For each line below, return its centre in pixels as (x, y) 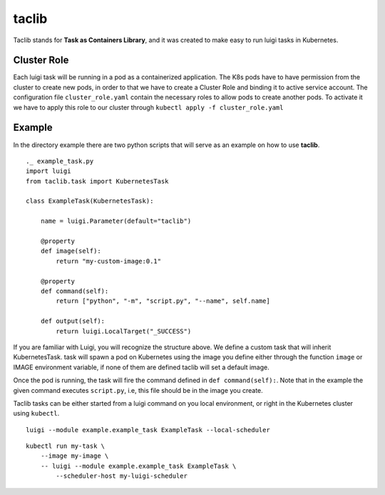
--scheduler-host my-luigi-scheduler (122, 476)
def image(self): (71, 251)
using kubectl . (36, 414)
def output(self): (73, 321)
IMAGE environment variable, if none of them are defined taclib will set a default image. (142, 367)
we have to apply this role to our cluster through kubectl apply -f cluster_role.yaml (148, 107)
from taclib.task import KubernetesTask (97, 181)
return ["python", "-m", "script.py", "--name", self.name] (163, 301)
